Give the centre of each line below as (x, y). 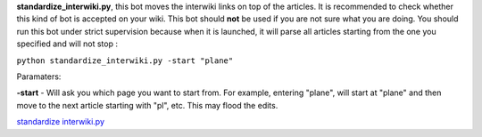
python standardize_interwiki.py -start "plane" (125, 60)
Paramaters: (39, 77)
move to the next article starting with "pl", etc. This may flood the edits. (147, 105)
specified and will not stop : (67, 44)
